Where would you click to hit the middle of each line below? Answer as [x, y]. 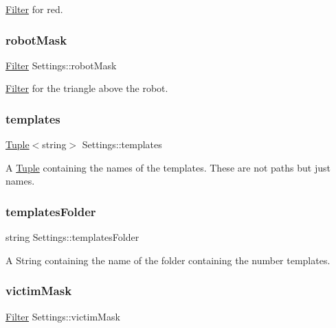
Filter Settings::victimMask [63, 316]
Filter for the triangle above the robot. [87, 88]
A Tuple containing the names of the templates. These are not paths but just [168, 167]
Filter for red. [34, 9]
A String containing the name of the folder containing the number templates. [168, 260]
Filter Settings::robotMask [61, 65]
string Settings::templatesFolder [72, 237]
